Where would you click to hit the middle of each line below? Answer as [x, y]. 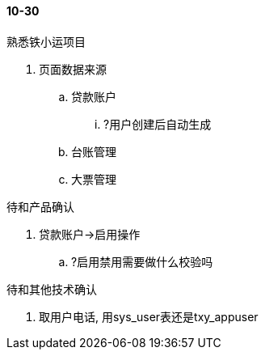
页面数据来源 [73, 69]
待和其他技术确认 [52, 289]
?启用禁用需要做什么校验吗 [142, 261]
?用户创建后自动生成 [158, 124]
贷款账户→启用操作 [90, 234]
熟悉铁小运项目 [46, 41]
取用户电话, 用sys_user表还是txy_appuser [149, 316]
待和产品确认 [40, 206]
